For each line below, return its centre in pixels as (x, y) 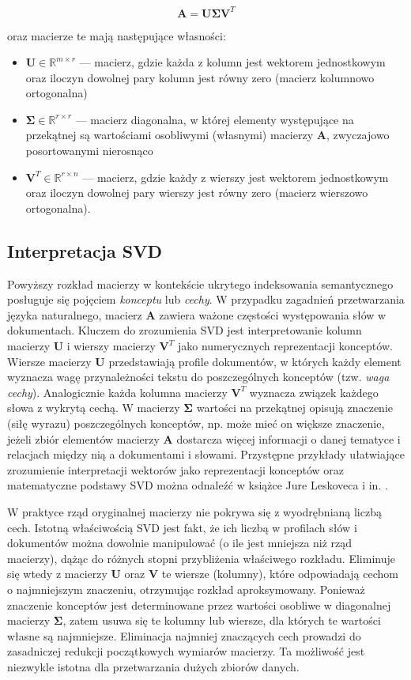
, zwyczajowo (358, 135)
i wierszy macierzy (111, 346)
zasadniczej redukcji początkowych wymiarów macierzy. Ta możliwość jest (186, 651)
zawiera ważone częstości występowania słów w (273, 314)
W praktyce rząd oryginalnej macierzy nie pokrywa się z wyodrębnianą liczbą (194, 511)
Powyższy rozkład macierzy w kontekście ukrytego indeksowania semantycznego (200, 283)
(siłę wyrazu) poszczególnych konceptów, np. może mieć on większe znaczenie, (196, 423)
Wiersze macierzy (49, 361)
